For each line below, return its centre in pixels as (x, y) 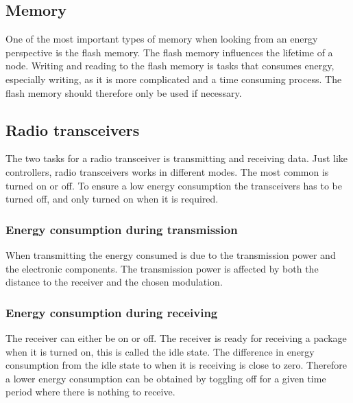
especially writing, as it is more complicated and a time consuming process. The (174, 79)
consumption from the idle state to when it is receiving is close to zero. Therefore (176, 365)
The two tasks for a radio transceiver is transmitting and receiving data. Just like (177, 158)
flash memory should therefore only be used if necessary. (124, 92)
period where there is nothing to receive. (90, 392)
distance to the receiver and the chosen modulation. (114, 282)
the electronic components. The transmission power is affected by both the (162, 268)
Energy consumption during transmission (122, 229)
